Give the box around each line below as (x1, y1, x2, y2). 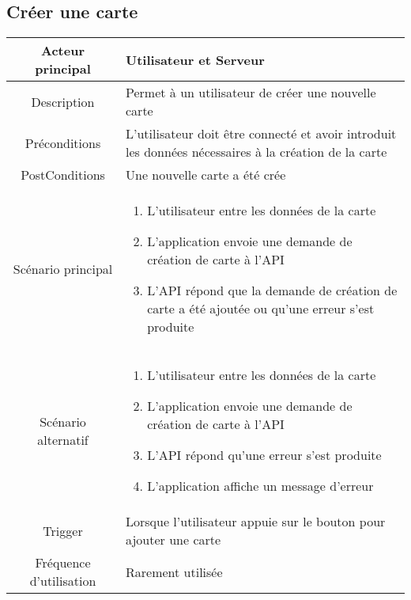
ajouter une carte (126, 530, 221, 549)
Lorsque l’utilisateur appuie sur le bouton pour (126, 512, 386, 531)
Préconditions (25, 133, 101, 152)
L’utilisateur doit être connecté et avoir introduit (126, 124, 397, 143)
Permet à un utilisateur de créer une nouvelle (126, 83, 376, 102)
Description (31, 92, 95, 111)
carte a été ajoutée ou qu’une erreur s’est (147, 299, 375, 318)
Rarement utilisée (126, 562, 223, 581)
